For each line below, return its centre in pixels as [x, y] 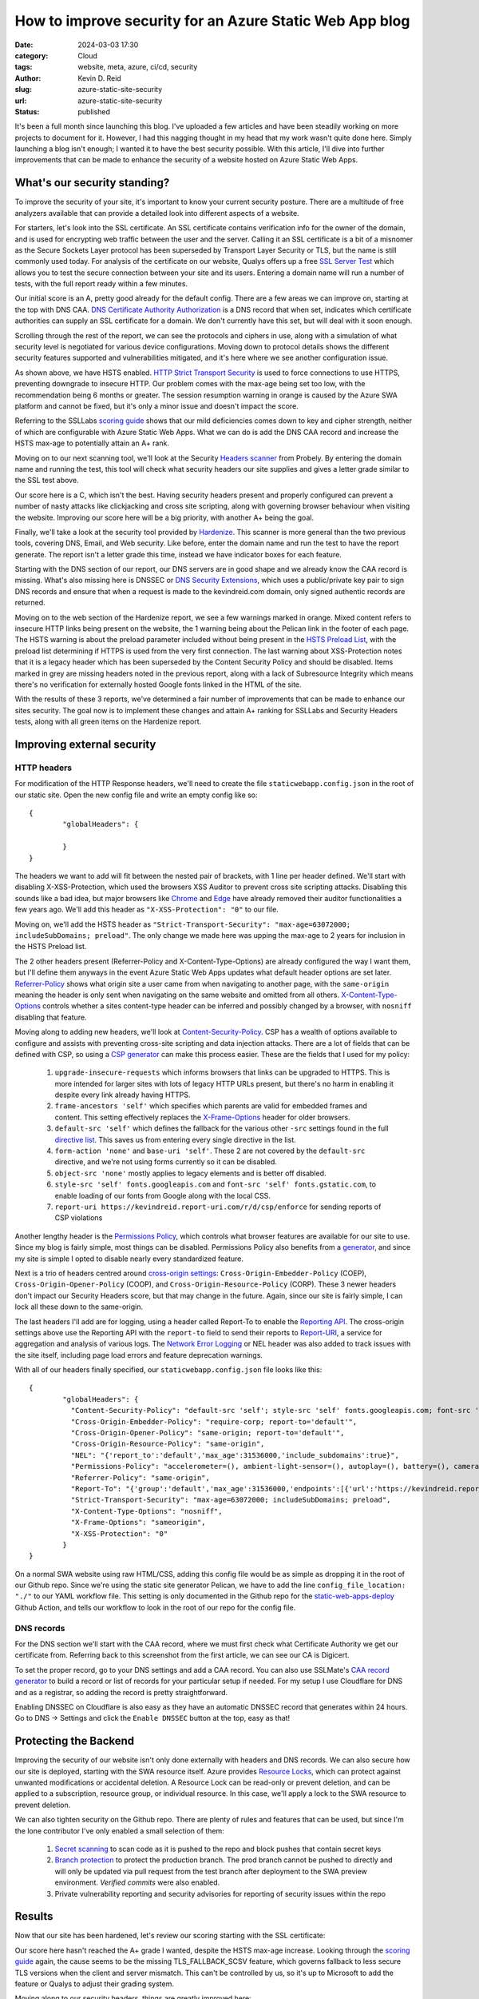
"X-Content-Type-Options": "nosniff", [146, 1511]
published [94, 111]
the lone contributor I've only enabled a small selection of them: [120, 1830]
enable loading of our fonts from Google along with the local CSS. [163, 1195]
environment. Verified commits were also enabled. [137, 1882]
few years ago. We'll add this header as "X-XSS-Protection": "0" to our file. [146, 910]
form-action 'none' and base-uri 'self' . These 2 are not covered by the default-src [210, 1151]
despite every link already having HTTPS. [123, 1095]
